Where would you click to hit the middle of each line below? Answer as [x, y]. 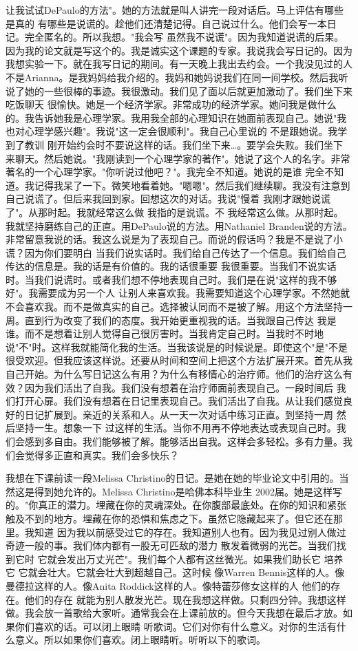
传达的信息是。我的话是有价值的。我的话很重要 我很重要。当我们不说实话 [171, 266]
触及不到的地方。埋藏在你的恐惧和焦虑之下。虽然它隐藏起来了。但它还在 [169, 518]
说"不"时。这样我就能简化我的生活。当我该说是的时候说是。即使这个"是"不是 [177, 346]
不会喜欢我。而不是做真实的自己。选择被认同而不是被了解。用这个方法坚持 [174, 307]
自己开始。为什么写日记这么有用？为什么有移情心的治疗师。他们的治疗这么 [174, 374]
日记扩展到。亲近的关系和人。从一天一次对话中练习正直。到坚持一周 [179, 414]
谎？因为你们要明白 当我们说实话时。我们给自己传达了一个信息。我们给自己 [176, 252]
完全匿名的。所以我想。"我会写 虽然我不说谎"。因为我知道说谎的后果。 [184, 37]
